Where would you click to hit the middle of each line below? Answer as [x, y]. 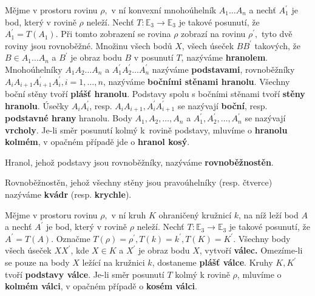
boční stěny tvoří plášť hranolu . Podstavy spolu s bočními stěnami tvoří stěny [155, 94]
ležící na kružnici [113, 262]
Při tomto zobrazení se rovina [116, 34]
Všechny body [264, 238]
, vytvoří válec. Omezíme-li [251, 250]
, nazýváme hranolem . [225, 57]
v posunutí [154, 57]
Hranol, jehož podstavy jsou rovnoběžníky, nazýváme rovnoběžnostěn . [139, 162]
